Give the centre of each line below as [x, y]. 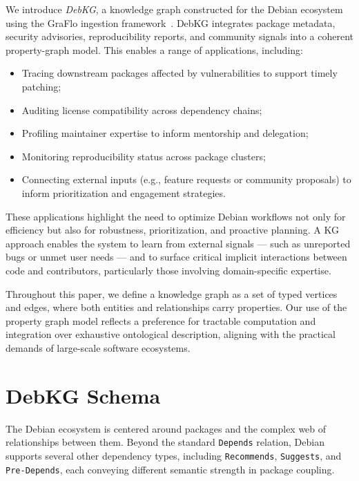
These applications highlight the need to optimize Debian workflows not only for [176, 216]
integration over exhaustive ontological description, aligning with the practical [171, 334]
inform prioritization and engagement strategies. [124, 192]
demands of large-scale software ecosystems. [98, 347]
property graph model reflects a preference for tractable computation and [161, 320]
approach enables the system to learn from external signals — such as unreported [178, 243]
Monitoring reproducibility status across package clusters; [144, 156]
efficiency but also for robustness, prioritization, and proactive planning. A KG [172, 230]
